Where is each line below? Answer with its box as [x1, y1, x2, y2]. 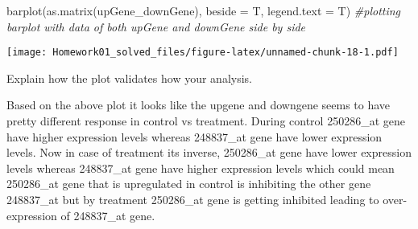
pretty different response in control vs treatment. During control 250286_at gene [6, 112, 405, 129]
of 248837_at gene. [60, 207, 155, 223]
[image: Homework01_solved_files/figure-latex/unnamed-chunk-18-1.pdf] [6, 47, 399, 59]
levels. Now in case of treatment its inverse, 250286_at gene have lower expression [6, 144, 412, 161]
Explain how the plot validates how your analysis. [6, 69, 252, 86]
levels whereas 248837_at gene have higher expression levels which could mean [6, 159, 395, 176]
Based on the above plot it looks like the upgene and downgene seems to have [6, 96, 391, 113]
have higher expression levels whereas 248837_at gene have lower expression [6, 128, 383, 145]
